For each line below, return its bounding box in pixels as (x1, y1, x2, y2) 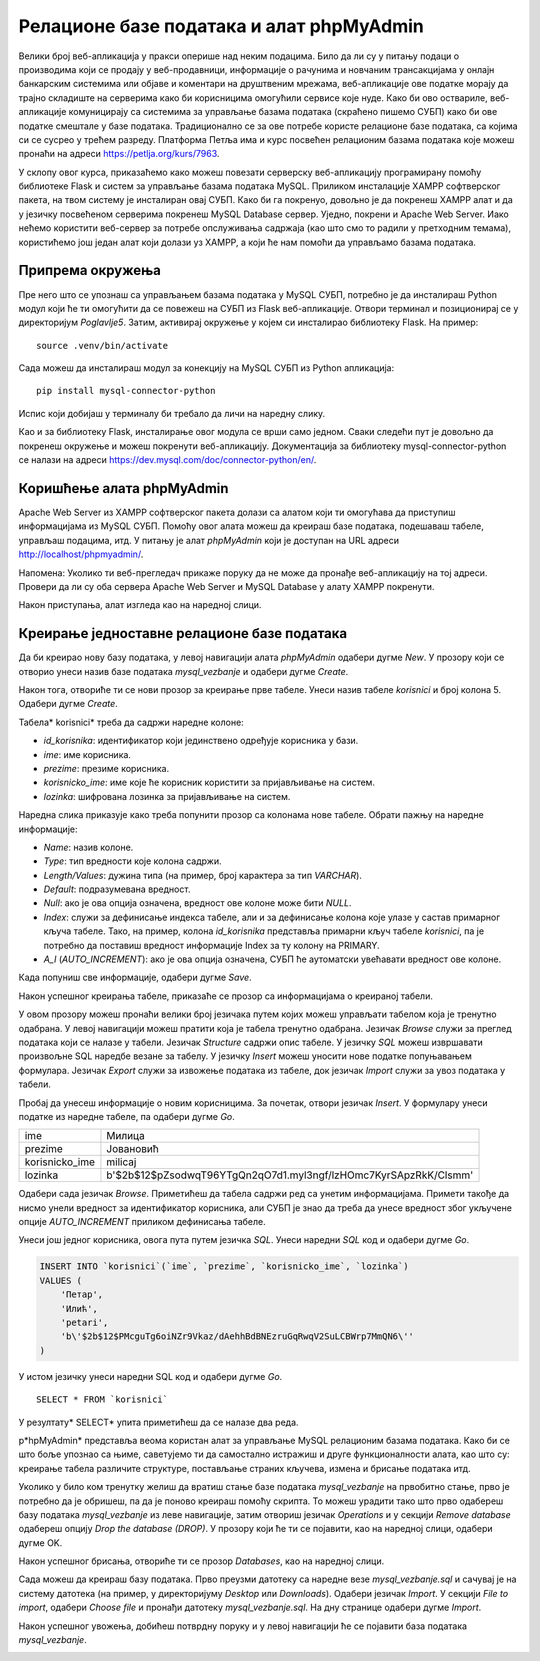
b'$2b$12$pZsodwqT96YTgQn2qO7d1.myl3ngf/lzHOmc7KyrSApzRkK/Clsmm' (106, 1168, 474, 1182)
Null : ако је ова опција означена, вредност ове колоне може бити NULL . (43, 897, 352, 909)
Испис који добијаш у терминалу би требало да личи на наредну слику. (18, 407, 326, 419)
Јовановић (106, 1142, 159, 1156)
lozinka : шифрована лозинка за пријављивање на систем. (43, 790, 291, 802)
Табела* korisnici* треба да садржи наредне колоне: (18, 716, 244, 728)
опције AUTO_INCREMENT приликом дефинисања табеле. (18, 1216, 266, 1228)
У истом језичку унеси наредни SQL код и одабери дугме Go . (18, 1370, 283, 1382)
